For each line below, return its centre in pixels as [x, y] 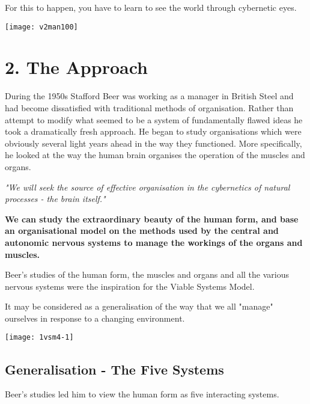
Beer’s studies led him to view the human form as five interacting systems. [142, 394]
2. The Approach [76, 67]
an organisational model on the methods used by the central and [142, 231]
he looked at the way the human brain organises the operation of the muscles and [155, 155]
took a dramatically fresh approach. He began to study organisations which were [153, 131]
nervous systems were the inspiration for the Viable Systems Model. [130, 286]
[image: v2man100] [41, 27]
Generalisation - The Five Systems [114, 369]
